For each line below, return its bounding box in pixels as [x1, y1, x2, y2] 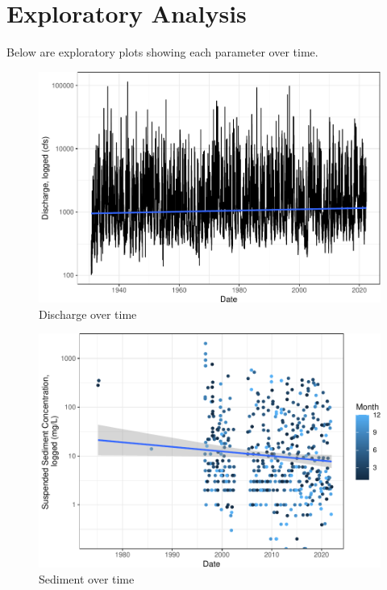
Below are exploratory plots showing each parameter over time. [6, 44, 318, 61]
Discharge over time [39, 305, 137, 322]
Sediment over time [39, 570, 135, 587]
